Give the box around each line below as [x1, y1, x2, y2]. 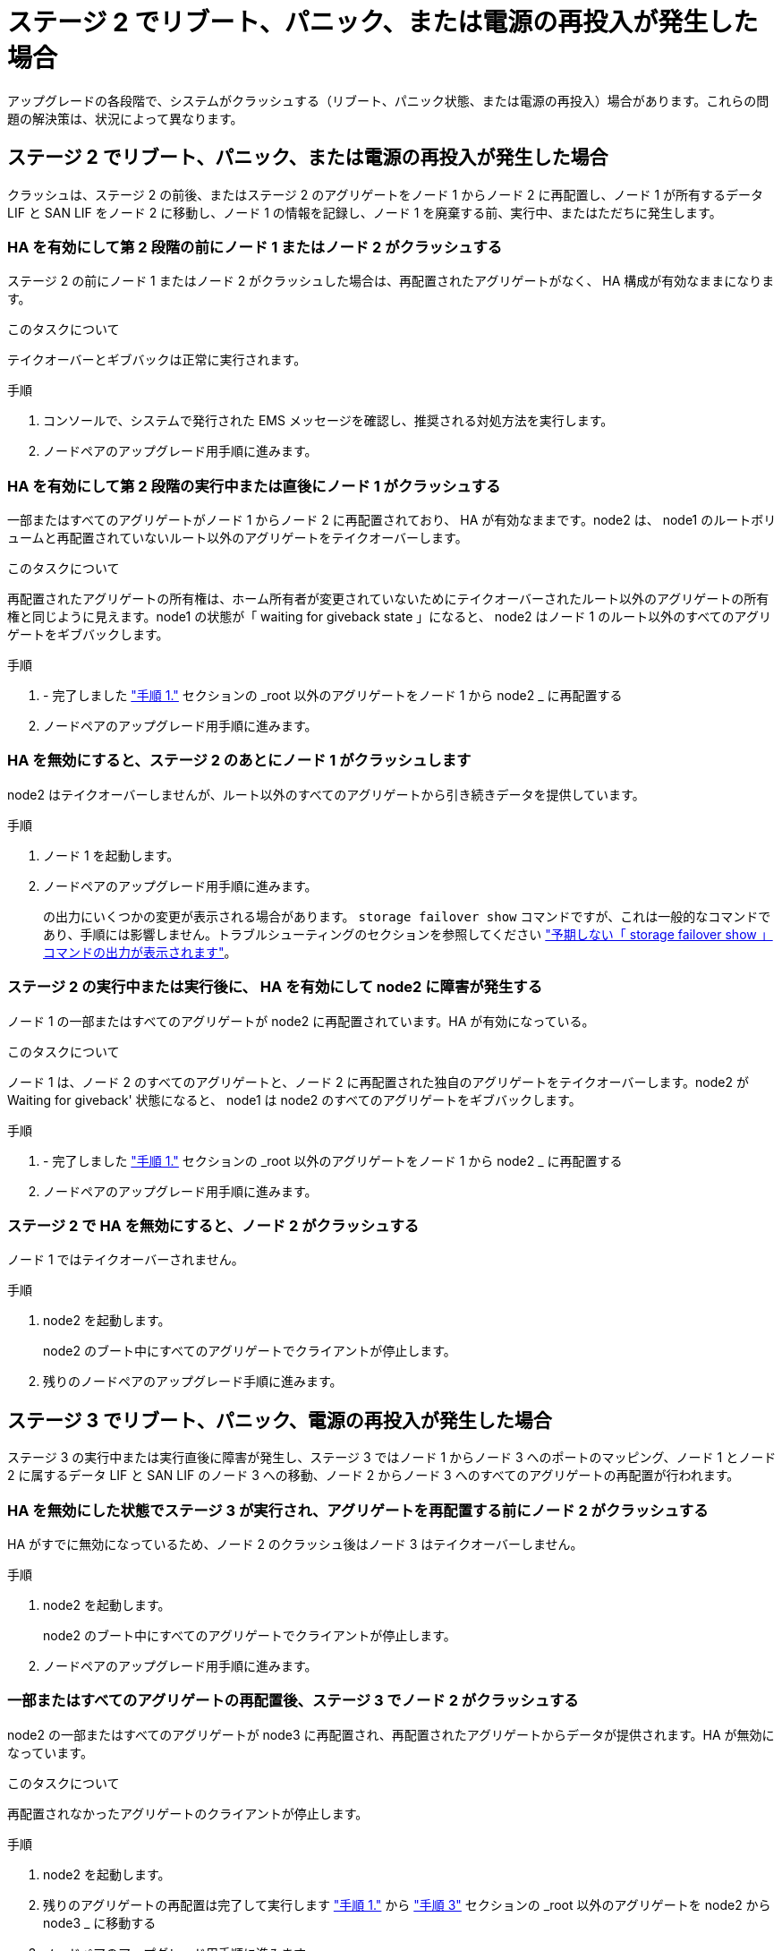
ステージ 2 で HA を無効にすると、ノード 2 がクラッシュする [7, 1216, 420, 1235]
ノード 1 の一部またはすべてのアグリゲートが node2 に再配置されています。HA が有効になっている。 [7, 1013, 595, 1029]
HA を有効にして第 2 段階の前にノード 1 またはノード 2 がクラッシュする [7, 237, 503, 256]
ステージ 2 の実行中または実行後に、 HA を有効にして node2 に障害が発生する [7, 978, 543, 997]
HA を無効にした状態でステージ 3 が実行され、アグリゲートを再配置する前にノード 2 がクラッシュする [7, 1501, 709, 1519]
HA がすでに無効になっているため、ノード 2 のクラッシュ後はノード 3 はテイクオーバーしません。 [7, 1536, 583, 1552]
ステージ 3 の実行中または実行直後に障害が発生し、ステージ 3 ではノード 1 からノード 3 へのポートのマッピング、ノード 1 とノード [7, 1450, 777, 1466]
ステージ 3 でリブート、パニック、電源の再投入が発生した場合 [7, 1408, 552, 1432]
